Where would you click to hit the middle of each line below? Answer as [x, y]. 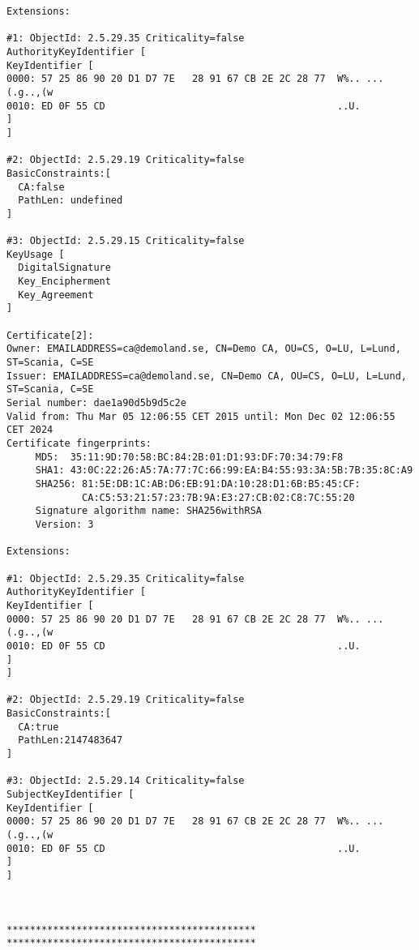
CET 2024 [30, 430]
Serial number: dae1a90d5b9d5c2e [96, 403]
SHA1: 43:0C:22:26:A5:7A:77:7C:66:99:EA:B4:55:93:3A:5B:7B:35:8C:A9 [224, 471]
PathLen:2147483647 [71, 740]
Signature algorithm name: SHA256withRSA [148, 511]
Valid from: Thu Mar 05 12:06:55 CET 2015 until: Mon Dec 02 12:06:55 [201, 416]
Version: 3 [64, 524]
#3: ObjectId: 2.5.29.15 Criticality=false [126, 241]
